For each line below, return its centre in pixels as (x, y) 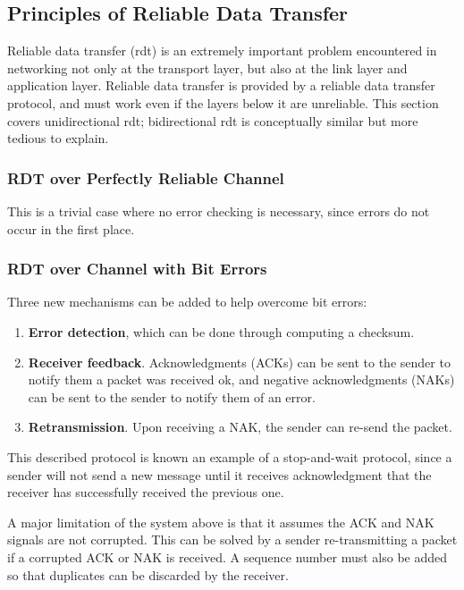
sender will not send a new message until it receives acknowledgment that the (219, 474)
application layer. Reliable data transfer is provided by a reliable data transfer (221, 85)
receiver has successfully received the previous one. (146, 492)
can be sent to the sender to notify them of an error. (172, 396)
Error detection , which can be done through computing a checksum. (221, 331)
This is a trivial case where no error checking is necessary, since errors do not (219, 211)
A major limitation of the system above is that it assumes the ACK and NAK (221, 522)
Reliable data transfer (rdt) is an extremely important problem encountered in (222, 51)
